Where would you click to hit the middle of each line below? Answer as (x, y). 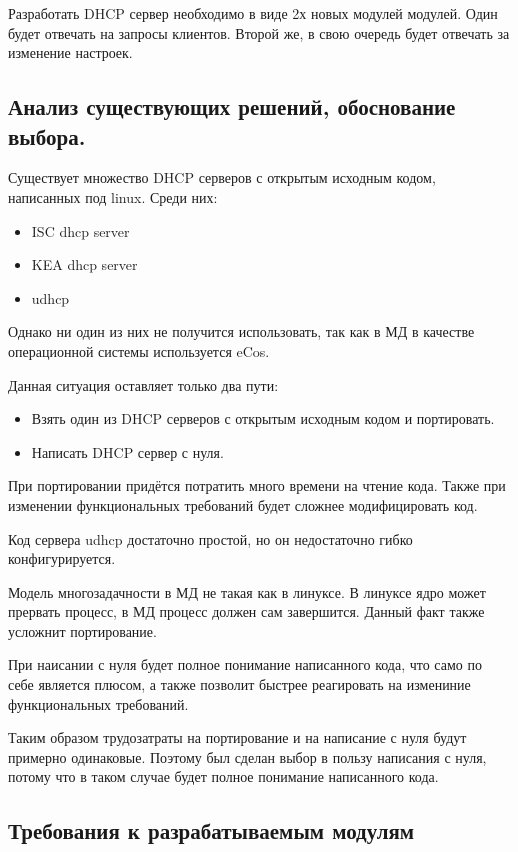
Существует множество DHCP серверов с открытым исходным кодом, (222, 177)
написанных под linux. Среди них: (113, 196)
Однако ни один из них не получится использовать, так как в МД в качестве (241, 331)
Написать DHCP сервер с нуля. (127, 451)
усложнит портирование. (82, 630)
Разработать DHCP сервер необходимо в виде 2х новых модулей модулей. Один (253, 13)
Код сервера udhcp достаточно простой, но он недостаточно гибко (210, 538)
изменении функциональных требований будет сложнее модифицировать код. (243, 504)
